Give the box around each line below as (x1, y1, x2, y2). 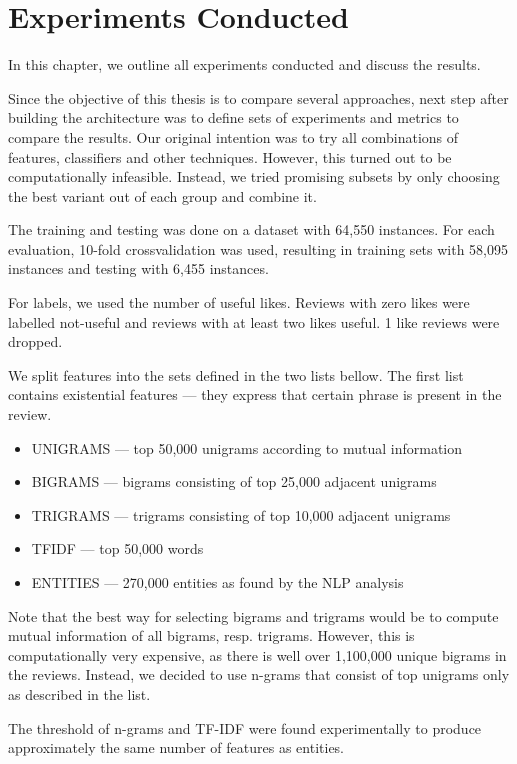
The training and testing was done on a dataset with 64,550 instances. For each (8, 219, 495, 240)
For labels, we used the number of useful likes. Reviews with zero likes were (8, 292, 470, 313)
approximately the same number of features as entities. (8, 737, 345, 758)
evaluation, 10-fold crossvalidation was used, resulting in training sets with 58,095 (8, 238, 509, 259)
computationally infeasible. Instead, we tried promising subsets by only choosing (8, 166, 500, 187)
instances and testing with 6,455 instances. (8, 258, 269, 279)
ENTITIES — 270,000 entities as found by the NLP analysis (31, 572, 404, 592)
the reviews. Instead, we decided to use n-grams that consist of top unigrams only (8, 664, 510, 685)
